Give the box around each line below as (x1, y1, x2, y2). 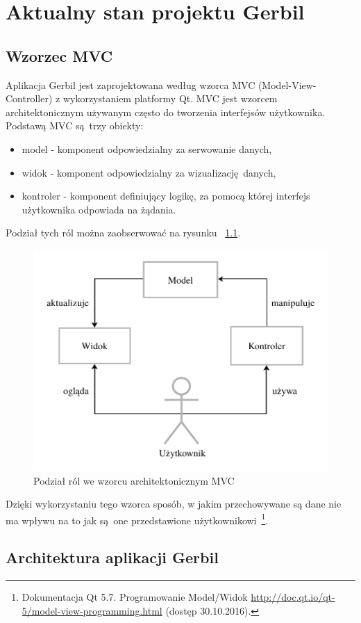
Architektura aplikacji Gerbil (6, 547, 219, 568)
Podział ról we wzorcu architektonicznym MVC (33, 473, 235, 487)
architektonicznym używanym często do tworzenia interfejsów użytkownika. (6, 104, 326, 119)
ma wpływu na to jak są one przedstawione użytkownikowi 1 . (6, 510, 269, 527)
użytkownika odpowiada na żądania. (22, 202, 176, 216)
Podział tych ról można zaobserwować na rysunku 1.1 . (6, 225, 241, 240)
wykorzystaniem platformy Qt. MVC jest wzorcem (62, 91, 278, 106)
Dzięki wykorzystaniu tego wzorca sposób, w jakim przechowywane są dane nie (6, 496, 342, 511)
